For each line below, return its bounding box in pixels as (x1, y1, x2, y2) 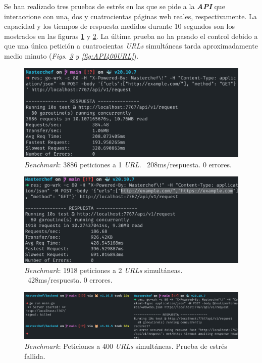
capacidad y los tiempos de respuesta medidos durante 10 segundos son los (4, 21, 235, 31)
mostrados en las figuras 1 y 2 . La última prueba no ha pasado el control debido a (4, 30, 258, 41)
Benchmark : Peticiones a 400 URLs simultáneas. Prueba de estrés (24, 341, 227, 351)
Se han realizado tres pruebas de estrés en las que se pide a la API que (4, 1, 225, 11)
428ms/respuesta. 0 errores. (27, 275, 113, 285)
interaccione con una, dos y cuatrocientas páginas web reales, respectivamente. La (4, 11, 257, 21)
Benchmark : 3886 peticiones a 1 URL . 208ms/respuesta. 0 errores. (24, 159, 232, 169)
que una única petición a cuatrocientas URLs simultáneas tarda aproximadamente (4, 40, 258, 51)
